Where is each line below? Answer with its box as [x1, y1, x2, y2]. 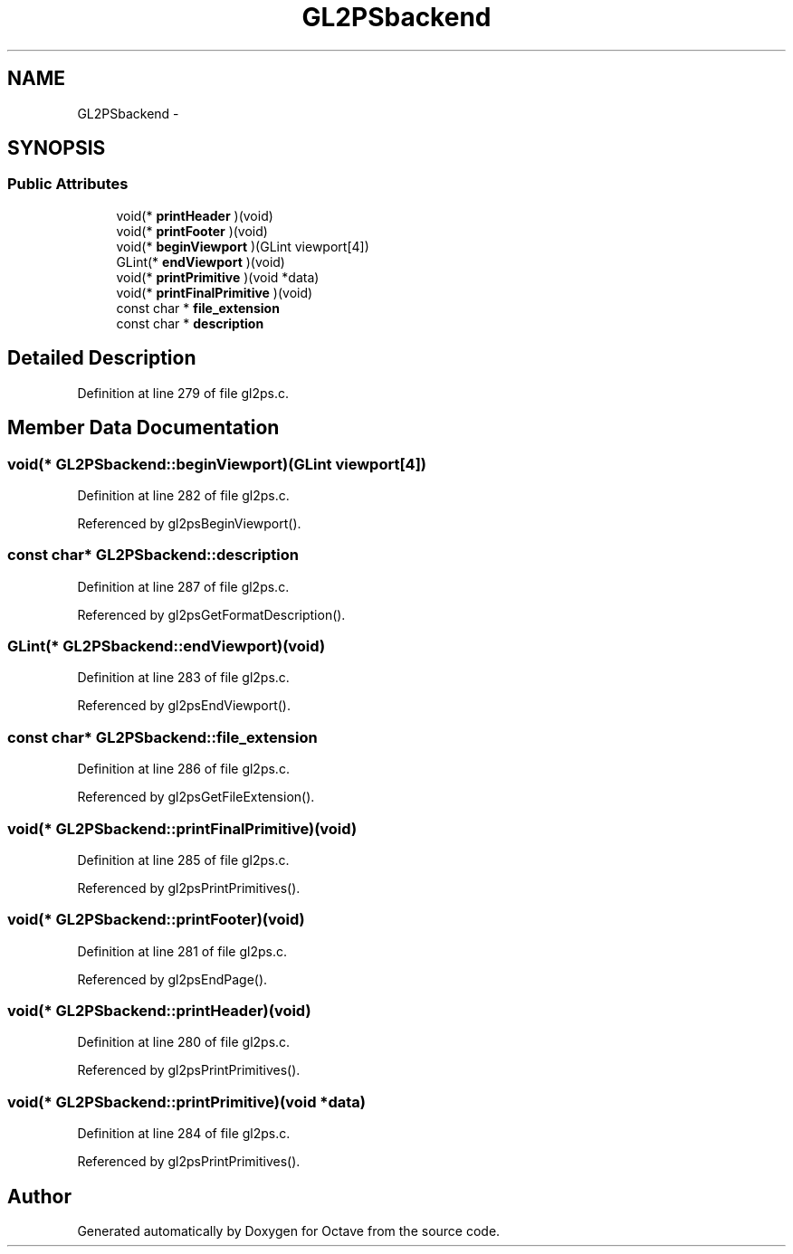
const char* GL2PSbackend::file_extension [7, 727, 318, 746]
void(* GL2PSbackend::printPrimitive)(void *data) [7, 1092, 367, 1111]
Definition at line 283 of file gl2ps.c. [77, 670, 290, 686]
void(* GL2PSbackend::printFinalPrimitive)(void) [7, 819, 358, 838]
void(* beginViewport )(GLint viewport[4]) [116, 238, 369, 254]
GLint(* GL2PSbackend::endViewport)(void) [7, 637, 326, 655]
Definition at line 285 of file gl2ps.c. [77, 851, 290, 868]
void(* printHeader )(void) [116, 207, 273, 223]
